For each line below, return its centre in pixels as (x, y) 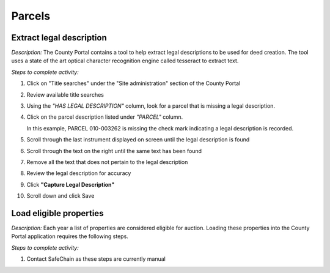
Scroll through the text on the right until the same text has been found (114, 151)
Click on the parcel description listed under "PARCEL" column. (105, 117)
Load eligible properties (57, 213)
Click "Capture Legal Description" (71, 184)
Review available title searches (65, 94)
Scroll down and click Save (61, 196)
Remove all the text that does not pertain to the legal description (107, 162)
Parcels (31, 16)
